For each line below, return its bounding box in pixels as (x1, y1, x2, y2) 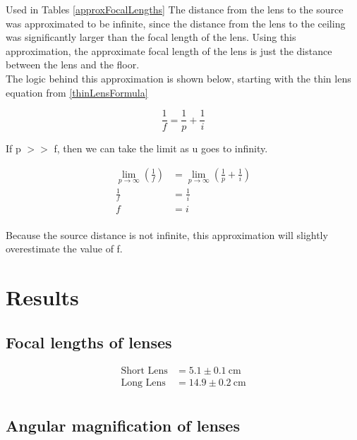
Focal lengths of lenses (6, 331, 172, 353)
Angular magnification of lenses (6, 414, 240, 436)
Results (6, 282, 79, 311)
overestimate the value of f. (6, 241, 123, 256)
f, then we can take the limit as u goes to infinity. (54, 141, 268, 156)
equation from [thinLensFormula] (6, 85, 148, 99)
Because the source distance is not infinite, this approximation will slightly (6, 227, 328, 242)
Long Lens (121, 378, 166, 389)
